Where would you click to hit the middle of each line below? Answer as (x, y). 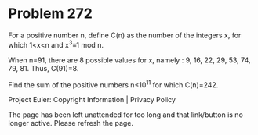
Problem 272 (50, 14)
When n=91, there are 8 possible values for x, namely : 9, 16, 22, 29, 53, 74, (129, 60)
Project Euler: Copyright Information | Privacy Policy (92, 100)
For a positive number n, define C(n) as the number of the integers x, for (125, 35)
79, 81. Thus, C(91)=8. (44, 68)
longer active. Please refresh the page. (71, 123)
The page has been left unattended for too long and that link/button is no (125, 115)
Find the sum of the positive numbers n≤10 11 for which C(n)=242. (113, 84)
